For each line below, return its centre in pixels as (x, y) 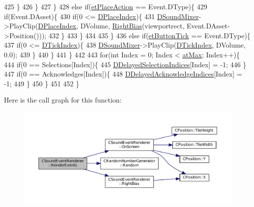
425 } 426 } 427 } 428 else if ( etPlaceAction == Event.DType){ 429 (106, 6)
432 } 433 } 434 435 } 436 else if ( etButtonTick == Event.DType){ (149, 35)
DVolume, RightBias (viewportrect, (132, 26)
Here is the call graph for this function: (63, 100)
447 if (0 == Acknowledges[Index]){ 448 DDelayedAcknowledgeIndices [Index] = (123, 74)
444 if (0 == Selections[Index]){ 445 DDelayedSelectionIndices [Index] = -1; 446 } (125, 64)
